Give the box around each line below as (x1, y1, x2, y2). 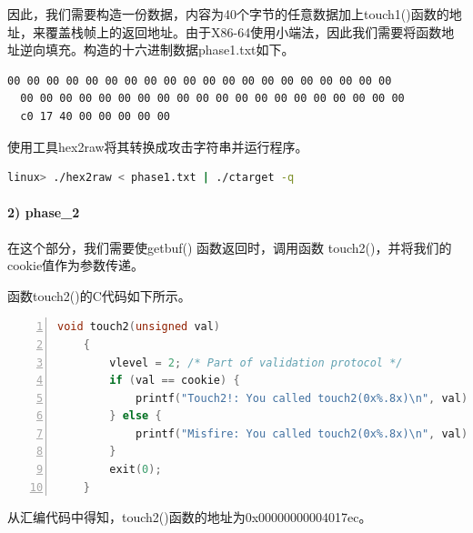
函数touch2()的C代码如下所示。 (7, 286, 191, 305)
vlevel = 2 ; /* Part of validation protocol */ (109, 356, 403, 369)
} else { (109, 409, 162, 423)
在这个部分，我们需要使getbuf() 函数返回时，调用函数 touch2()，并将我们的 (7, 237, 452, 256)
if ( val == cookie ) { (109, 374, 240, 387)
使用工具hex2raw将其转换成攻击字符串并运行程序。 (7, 136, 308, 156)
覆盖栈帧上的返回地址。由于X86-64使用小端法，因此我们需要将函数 (45, 22, 442, 41)
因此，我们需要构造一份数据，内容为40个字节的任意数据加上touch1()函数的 (7, 5, 449, 23)
